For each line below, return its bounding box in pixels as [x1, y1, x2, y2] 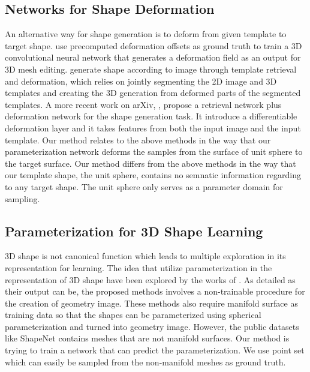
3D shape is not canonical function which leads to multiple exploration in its [5, 250, 286, 262]
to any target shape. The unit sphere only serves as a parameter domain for [5, 180, 283, 193]
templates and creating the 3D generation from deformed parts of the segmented [5, 86, 301, 99]
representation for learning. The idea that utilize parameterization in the [5, 261, 272, 274]
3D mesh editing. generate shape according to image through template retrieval [5, 62, 297, 75]
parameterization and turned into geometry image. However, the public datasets [5, 320, 299, 332]
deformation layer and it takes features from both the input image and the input [5, 121, 301, 134]
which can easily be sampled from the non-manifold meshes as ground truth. [5, 355, 286, 368]
